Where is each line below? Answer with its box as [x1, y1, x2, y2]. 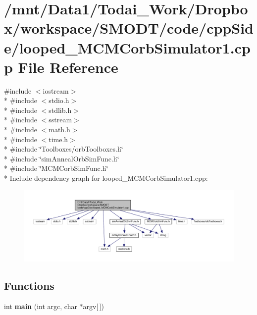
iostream [43, 85, 69, 96]
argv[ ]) [83, 301, 104, 311]
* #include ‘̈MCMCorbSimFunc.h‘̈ [4, 163, 108, 173]
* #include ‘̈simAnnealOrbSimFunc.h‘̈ [4, 153, 119, 163]
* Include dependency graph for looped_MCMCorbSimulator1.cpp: [4, 173, 208, 183]
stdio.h [49, 95, 69, 105]
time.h [49, 134, 68, 144]
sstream [49, 114, 72, 125]
